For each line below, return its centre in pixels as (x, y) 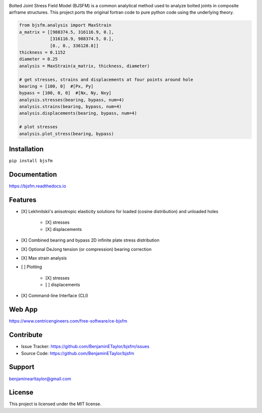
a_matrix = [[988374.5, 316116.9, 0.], (66, 32)
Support (22, 367)
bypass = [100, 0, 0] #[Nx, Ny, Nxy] (65, 93)
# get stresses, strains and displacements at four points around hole (106, 79)
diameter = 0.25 (39, 59)
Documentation (33, 174)
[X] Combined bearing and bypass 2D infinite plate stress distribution (90, 240)
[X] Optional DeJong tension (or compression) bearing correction (86, 249)
